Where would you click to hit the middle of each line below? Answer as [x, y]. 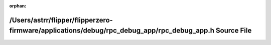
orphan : [18, 6]
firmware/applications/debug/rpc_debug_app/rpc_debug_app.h [112, 31]
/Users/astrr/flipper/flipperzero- [61, 20]
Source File [234, 31]
